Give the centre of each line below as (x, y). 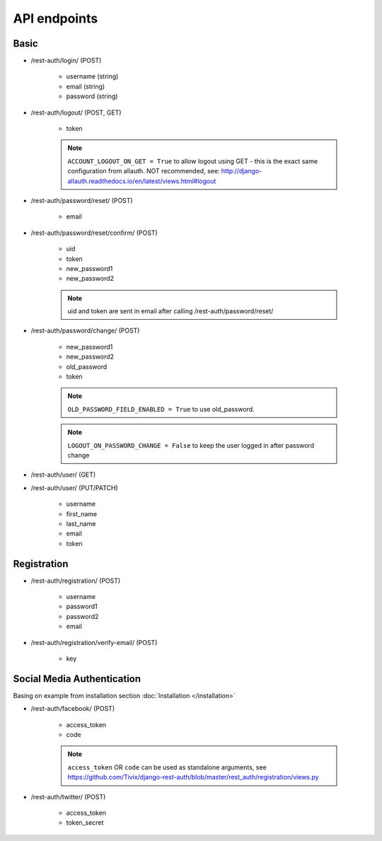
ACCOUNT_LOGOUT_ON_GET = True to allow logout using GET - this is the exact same (193, 161)
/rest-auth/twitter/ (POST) (68, 796)
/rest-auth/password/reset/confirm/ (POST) (94, 233)
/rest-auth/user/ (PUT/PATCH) (74, 487)
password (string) (92, 96)
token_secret (85, 823)
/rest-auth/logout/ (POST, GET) (76, 112)
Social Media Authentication (77, 679)
